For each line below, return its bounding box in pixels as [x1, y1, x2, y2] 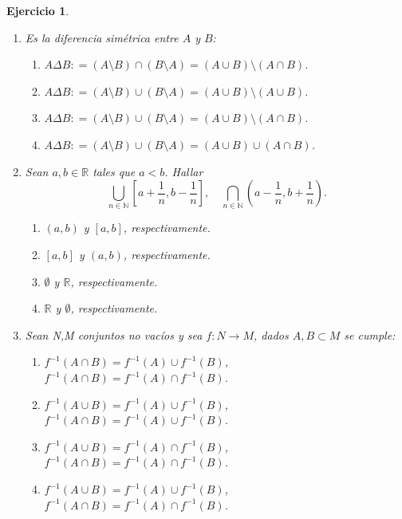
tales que [93, 163, 136, 179]
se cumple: [344, 326, 396, 343]
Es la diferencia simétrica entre [25, 29, 179, 45]
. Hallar [164, 163, 203, 179]
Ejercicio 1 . [6, 2, 69, 18]
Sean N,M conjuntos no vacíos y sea [25, 326, 203, 343]
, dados [254, 326, 289, 343]
